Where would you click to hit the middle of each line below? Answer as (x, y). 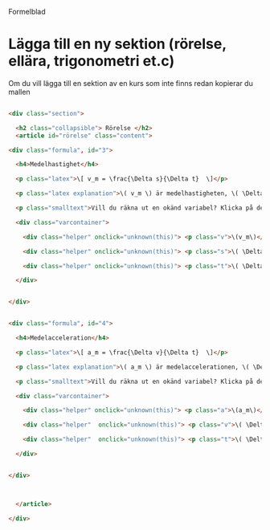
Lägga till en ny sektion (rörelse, (117, 44)
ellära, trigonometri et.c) (92, 61)
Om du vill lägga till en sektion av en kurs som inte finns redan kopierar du (131, 83)
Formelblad (27, 12)
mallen (19, 92)
